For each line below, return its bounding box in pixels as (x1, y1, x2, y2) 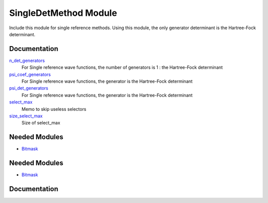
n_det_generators (9, 57, 45, 63)
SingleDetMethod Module (9, 7, 118, 18)
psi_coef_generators (9, 71, 51, 77)
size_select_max (9, 113, 43, 119)
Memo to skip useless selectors (21, 106, 86, 112)
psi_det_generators (9, 85, 49, 91)
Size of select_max (21, 120, 61, 126)
